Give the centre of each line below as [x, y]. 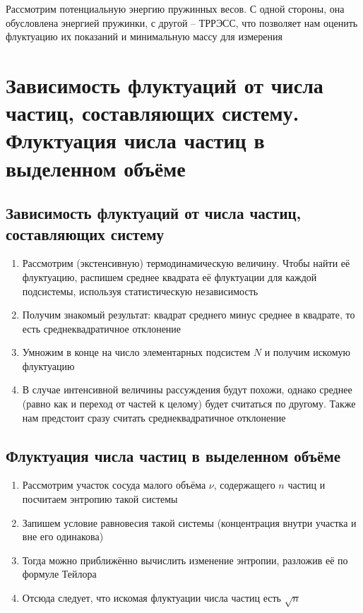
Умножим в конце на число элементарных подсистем [136, 352]
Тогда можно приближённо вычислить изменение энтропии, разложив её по [185, 560]
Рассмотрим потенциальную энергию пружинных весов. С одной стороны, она [175, 8]
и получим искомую [307, 352]
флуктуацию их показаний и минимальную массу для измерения [144, 36]
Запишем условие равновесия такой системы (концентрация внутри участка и [189, 522]
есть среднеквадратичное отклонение [102, 328]
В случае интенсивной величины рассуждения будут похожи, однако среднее [187, 389]
